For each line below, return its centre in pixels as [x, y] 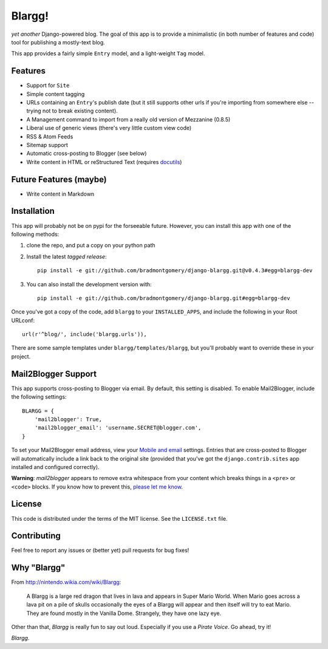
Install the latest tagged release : [67, 256]
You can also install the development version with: [89, 284]
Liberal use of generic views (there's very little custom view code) [109, 128]
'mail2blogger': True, [68, 419]
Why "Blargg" [38, 568]
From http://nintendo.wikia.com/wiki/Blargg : [66, 582]
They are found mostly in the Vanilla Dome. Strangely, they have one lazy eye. [124, 613]
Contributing [36, 536]
